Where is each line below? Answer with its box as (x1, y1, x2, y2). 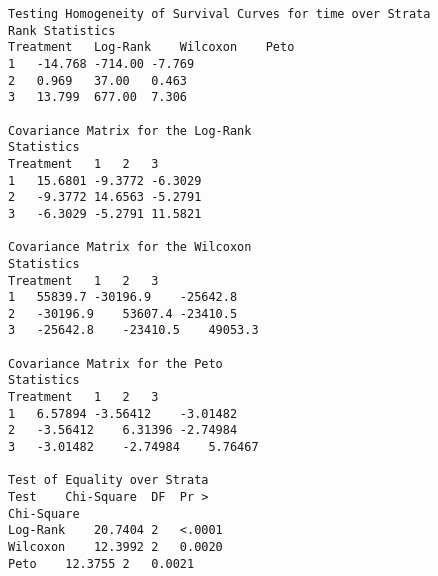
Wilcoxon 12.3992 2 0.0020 (8, 540, 223, 554)
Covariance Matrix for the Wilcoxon (8, 240, 252, 255)
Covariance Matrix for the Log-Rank (8, 123, 252, 138)
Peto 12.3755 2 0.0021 (8, 556, 195, 571)
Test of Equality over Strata (8, 473, 209, 488)
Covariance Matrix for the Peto (8, 356, 223, 371)
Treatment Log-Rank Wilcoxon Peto (8, 40, 295, 55)
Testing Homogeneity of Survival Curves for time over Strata (8, 7, 431, 21)
